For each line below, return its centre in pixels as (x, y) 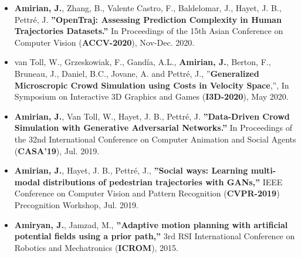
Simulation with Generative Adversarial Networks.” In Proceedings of (153, 128)
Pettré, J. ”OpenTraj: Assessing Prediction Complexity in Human (148, 19)
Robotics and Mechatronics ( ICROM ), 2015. (97, 247)
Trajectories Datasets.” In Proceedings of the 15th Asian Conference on (149, 31)
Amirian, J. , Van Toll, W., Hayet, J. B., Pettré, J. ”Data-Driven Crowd (152, 116)
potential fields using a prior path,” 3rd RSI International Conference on (155, 236)
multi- (263, 170)
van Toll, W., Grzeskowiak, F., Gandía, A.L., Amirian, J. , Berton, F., (143, 62)
